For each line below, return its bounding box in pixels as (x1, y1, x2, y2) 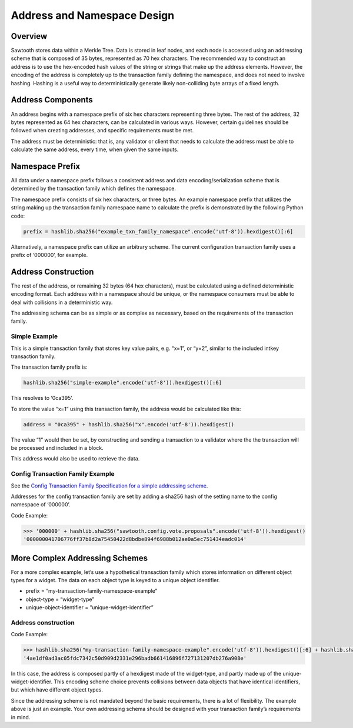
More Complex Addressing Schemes (11, 553, 148, 563)
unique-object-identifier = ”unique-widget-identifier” (25, 604, 154, 611)
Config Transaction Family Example (11, 470, 115, 478)
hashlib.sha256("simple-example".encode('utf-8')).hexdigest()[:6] (23, 379, 222, 386)
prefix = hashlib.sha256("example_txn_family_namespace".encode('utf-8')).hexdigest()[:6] (23, 228, 294, 235)
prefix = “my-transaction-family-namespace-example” (25, 587, 158, 595)
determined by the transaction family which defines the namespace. (11, 185, 176, 192)
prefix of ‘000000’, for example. (11, 251, 88, 258)
